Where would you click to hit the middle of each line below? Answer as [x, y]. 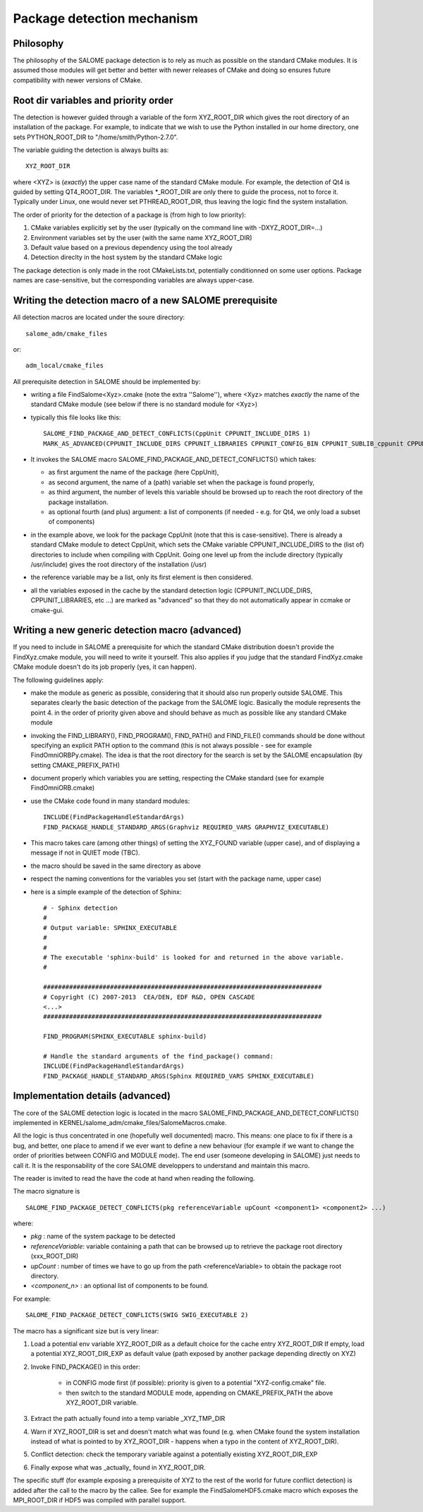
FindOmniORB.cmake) [63, 788]
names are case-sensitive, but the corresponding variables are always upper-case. [134, 280]
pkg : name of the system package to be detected [103, 1237]
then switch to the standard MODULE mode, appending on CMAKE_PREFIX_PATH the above [200, 1393]
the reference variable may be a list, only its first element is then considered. [142, 577]
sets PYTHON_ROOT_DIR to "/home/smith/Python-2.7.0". [96, 137]
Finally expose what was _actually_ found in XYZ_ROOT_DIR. [118, 1467]
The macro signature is [47, 1191]
